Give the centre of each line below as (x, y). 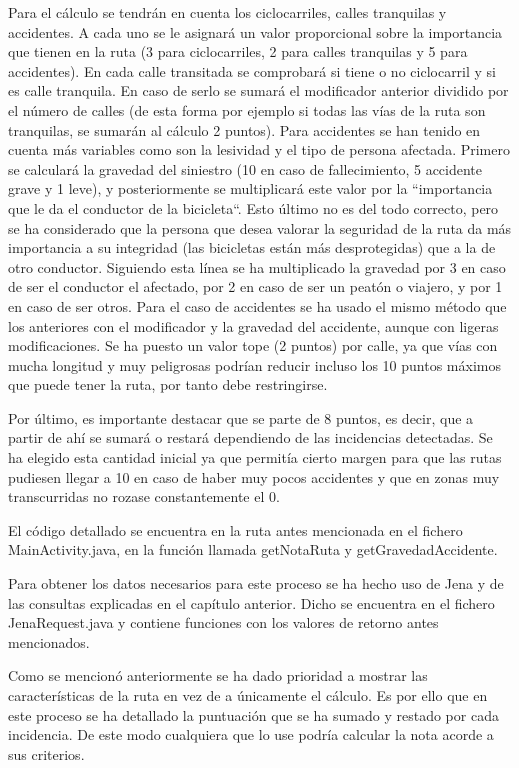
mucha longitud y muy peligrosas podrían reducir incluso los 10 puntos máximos (254, 364)
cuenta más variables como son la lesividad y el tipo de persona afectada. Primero (259, 149)
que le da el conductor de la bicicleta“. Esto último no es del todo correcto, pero (253, 207)
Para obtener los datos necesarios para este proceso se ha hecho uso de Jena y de (256, 583)
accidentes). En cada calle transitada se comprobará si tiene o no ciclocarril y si (252, 70)
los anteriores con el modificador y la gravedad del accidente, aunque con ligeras (253, 325)
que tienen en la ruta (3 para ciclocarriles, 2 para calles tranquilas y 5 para (238, 51)
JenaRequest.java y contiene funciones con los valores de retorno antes (223, 622)
